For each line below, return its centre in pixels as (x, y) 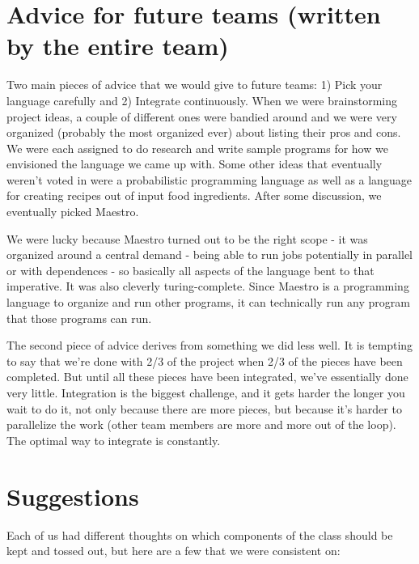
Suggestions (73, 496)
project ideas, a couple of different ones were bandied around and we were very (202, 116)
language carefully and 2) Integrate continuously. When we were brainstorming (202, 100)
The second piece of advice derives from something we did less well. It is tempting (210, 345)
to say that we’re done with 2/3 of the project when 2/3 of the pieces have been (205, 360)
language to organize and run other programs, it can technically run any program (208, 302)
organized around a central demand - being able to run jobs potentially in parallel (209, 254)
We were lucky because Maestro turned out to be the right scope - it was (187, 238)
